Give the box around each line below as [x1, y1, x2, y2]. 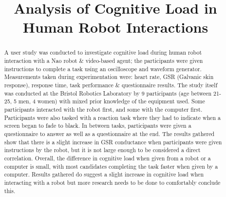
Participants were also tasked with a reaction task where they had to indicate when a [4, 113, 221, 121]
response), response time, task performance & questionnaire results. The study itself [4, 80, 218, 89]
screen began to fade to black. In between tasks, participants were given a [4, 121, 191, 130]
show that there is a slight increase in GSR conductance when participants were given [4, 138, 222, 146]
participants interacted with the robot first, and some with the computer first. [4, 105, 203, 113]
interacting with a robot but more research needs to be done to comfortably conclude [4, 178, 221, 186]
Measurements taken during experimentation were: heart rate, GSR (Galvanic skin [4, 73, 214, 81]
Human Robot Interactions [22, 17, 208, 37]
